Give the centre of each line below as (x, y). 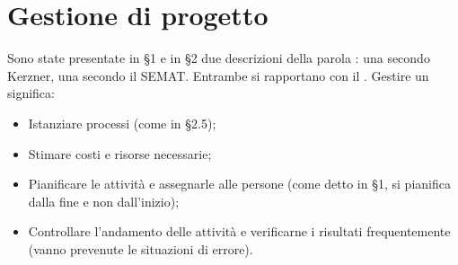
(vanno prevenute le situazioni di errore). (141, 248)
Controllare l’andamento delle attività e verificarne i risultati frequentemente (239, 231)
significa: (31, 93)
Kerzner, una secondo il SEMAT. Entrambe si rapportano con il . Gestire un (218, 75)
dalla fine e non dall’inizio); (104, 201)
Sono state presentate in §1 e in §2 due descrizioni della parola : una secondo (219, 58)
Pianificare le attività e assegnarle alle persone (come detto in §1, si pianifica (239, 184)
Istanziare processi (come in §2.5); (122, 123)
